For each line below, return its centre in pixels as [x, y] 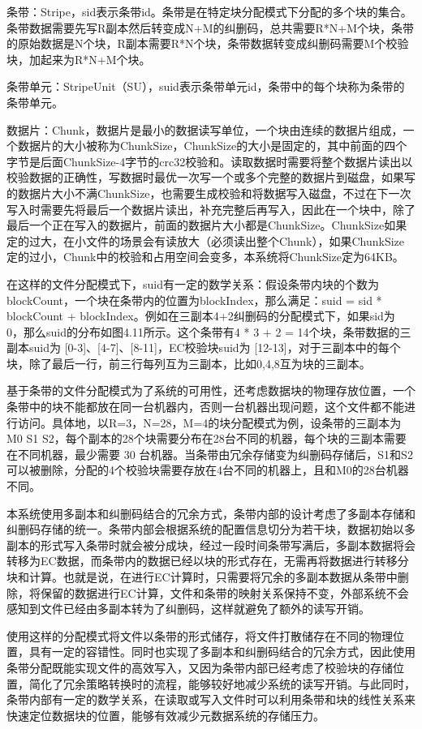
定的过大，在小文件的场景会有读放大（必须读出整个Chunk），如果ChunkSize [206, 240]
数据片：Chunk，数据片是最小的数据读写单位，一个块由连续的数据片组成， [205, 129]
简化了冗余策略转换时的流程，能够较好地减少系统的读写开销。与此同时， [222, 683]
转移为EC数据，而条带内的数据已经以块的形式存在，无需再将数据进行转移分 [208, 561]
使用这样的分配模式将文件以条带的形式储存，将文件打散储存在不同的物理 [200, 635]
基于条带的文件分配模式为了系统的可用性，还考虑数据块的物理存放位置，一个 [211, 390]
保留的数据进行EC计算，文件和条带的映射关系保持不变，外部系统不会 [224, 592]
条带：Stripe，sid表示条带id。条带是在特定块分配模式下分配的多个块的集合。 [209, 11]
